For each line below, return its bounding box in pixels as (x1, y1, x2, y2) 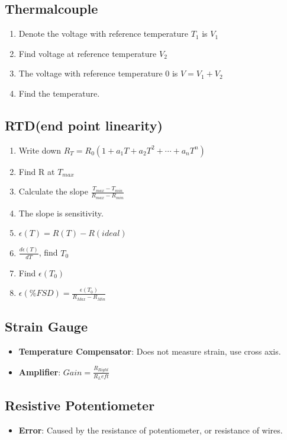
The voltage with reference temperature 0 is (18, 67, 178, 79)
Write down (18, 144, 62, 156)
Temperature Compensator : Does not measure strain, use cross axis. (18, 345, 281, 358)
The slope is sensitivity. (18, 206, 104, 219)
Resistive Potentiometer (5, 396, 155, 415)
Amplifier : (18, 365, 61, 378)
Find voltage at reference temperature (18, 47, 157, 59)
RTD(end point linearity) (5, 116, 163, 134)
